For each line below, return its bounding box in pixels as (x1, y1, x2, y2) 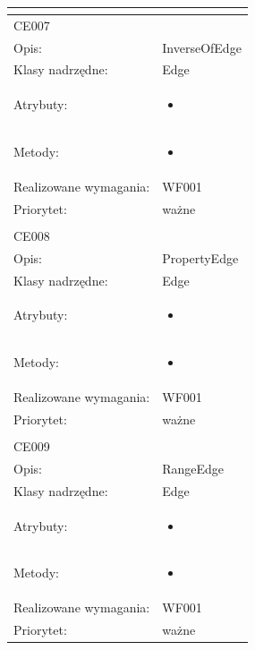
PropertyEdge (162, 248, 239, 267)
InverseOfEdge (162, 38, 242, 56)
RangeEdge (162, 458, 225, 477)
